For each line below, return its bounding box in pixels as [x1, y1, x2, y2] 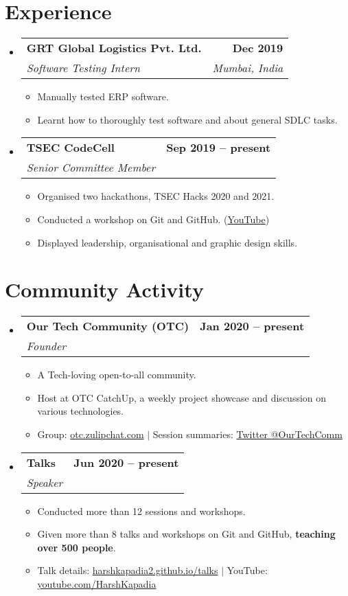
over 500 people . [37, 540, 116, 554]
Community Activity [5, 275, 204, 303]
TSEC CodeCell [26, 139, 115, 156]
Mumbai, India [212, 60, 283, 76]
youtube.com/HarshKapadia [37, 576, 156, 591]
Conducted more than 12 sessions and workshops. [37, 503, 246, 518]
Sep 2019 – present [166, 139, 271, 156]
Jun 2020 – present [73, 454, 179, 470]
